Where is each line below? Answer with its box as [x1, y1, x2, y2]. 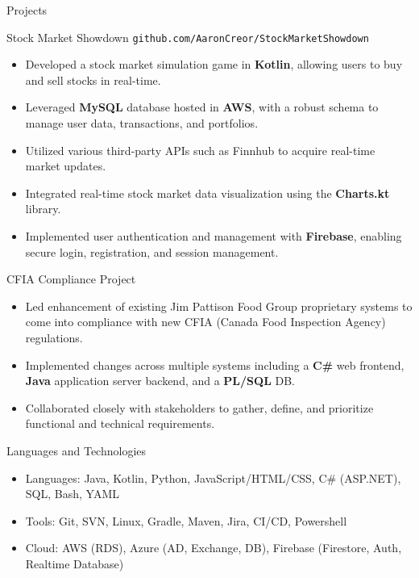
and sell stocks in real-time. [25, 71, 161, 88]
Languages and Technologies [6, 442, 147, 459]
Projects [6, 2, 48, 18]
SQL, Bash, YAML [25, 485, 119, 502]
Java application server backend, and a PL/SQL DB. [25, 372, 296, 389]
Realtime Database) [25, 555, 124, 572]
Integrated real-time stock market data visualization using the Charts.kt [25, 184, 390, 201]
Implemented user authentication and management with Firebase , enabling [25, 228, 402, 244]
